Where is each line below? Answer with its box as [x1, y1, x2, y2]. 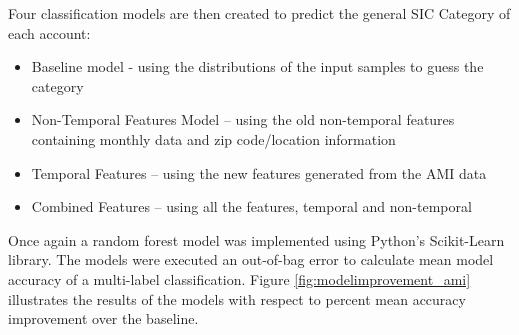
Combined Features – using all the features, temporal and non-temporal [31, 196, 472, 217]
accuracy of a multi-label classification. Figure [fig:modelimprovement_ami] [8, 268, 471, 289]
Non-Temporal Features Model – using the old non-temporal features [31, 109, 455, 130]
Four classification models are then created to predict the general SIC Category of [8, 3, 511, 23]
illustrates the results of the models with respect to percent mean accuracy [8, 288, 466, 309]
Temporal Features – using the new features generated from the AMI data [31, 162, 487, 183]
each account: [8, 22, 91, 43]
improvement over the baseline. [8, 308, 199, 329]
